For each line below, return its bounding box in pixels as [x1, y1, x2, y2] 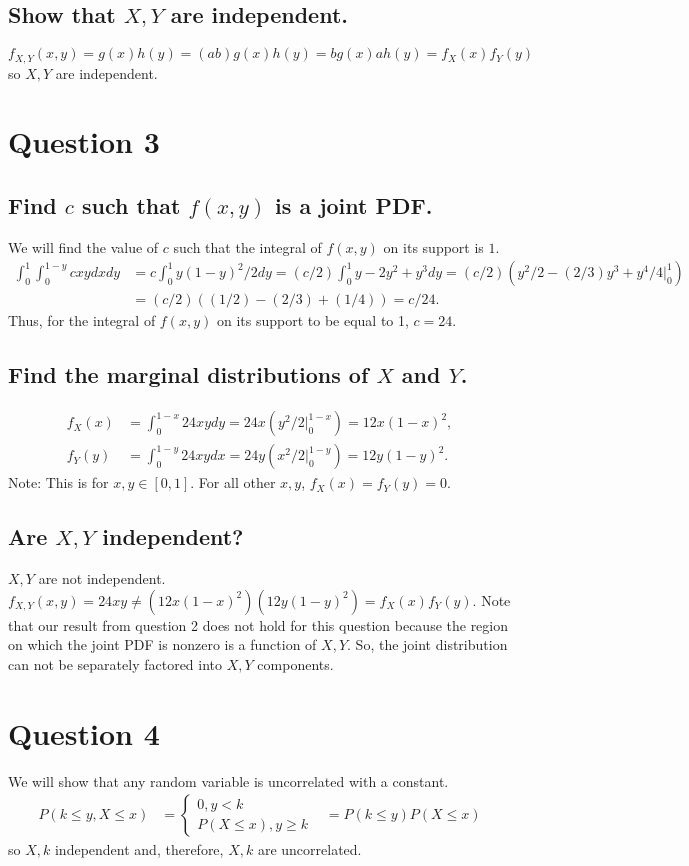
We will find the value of [8, 236, 159, 257]
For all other [198, 472, 276, 493]
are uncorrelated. [257, 839, 362, 860]
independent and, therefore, [54, 839, 224, 860]
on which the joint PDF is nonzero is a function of [8, 634, 317, 655]
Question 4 [8, 712, 160, 753]
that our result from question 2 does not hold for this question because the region [8, 614, 509, 635]
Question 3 [8, 121, 160, 162]
